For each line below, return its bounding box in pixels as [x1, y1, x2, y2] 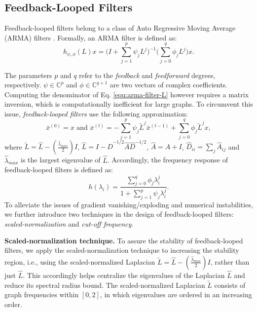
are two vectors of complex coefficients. [110, 79, 228, 90]
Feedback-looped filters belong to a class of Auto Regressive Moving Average [4, 23, 236, 33]
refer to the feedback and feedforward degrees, [79, 70, 216, 80]
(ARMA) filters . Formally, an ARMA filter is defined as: [4, 32, 177, 42]
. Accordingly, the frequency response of [107, 155, 228, 165]
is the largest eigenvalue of [21, 155, 101, 165]
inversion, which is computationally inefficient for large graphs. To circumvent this [4, 99, 253, 109]
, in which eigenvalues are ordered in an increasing [100, 289, 252, 300]
